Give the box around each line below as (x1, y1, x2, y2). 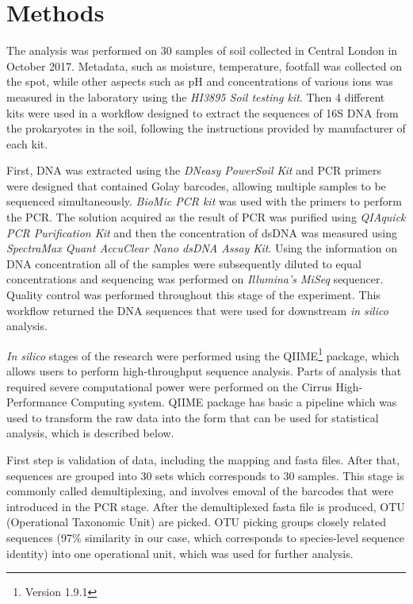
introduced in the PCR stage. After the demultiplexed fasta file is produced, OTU (6, 498, 405, 514)
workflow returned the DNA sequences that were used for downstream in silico (6, 302, 388, 318)
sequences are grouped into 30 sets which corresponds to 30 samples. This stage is (6, 467, 404, 483)
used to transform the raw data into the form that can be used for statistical (6, 409, 379, 425)
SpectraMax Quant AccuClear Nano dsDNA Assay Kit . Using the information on (6, 240, 398, 256)
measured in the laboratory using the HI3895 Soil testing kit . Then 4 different (6, 88, 385, 105)
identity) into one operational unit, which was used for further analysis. (6, 544, 354, 561)
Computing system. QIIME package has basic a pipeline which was (71, 394, 397, 410)
